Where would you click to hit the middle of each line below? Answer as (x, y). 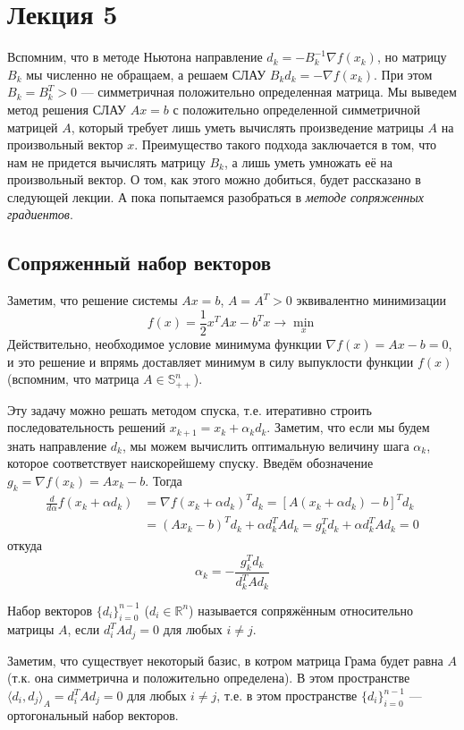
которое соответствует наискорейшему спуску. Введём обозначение (190, 463)
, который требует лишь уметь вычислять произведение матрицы (247, 127)
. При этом (403, 74)
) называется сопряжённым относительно (301, 610)
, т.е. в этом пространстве (287, 696)
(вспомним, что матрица (73, 379)
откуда (25, 545)
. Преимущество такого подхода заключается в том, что (286, 144)
